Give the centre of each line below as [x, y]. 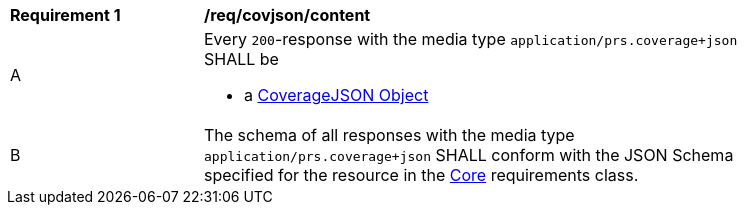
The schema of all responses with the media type [389, 135]
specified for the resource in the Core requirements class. [421, 175]
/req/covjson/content [287, 15]
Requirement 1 [65, 15]
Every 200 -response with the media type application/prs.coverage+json [471, 39]
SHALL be [241, 59]
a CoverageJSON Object [336, 95]
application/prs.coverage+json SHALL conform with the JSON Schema [469, 155]
